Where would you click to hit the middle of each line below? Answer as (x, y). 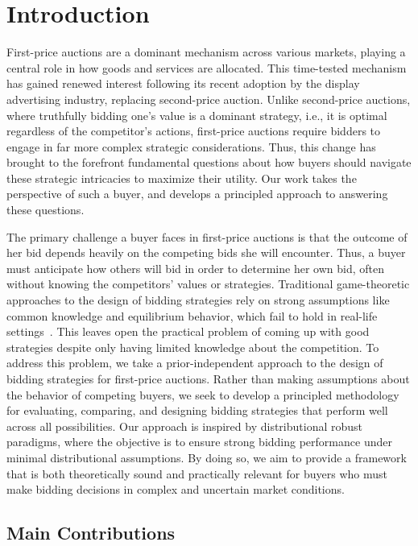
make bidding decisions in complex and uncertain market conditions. (176, 489)
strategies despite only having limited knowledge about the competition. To (193, 347)
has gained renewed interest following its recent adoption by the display (183, 83)
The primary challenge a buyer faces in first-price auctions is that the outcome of (207, 236)
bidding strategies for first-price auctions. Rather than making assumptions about (208, 378)
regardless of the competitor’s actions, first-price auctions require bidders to (194, 131)
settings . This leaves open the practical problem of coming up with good (188, 331)
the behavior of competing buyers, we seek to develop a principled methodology (203, 394)
